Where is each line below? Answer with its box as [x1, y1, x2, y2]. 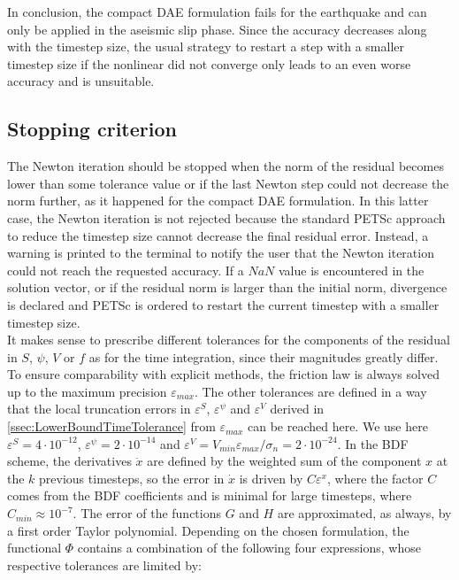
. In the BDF [337, 434, 409, 452]
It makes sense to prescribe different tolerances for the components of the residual [7, 330, 450, 349]
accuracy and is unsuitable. [7, 72, 155, 90]
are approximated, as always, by [277, 504, 452, 522]
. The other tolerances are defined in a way [194, 382, 427, 400]
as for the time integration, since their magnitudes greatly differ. [88, 347, 439, 366]
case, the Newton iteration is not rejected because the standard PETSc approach [7, 208, 446, 227]
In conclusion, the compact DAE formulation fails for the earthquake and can [7, 3, 427, 20]
